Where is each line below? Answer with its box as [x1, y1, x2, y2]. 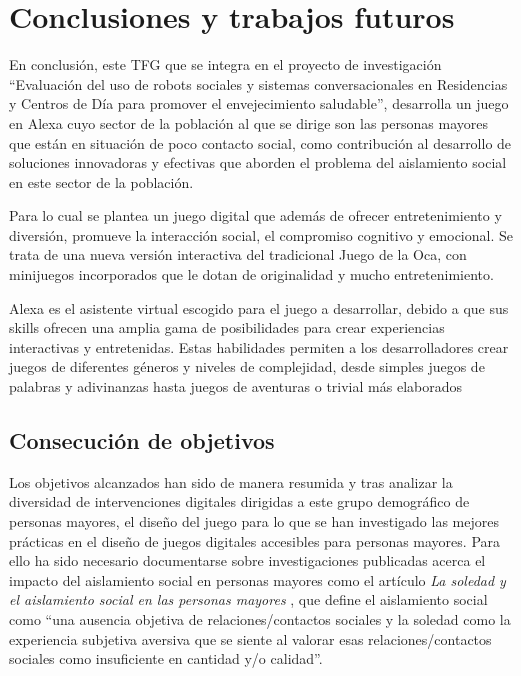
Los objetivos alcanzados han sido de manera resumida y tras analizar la [9, 471, 453, 492]
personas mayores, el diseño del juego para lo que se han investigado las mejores [9, 511, 499, 532]
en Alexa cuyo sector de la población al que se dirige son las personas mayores [9, 112, 488, 133]
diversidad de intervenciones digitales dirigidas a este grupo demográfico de [9, 491, 470, 512]
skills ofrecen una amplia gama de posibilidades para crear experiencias [9, 317, 445, 338]
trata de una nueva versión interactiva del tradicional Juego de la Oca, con [9, 244, 467, 265]
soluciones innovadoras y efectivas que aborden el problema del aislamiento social [9, 152, 507, 173]
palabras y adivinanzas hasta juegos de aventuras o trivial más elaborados [9, 376, 462, 397]
